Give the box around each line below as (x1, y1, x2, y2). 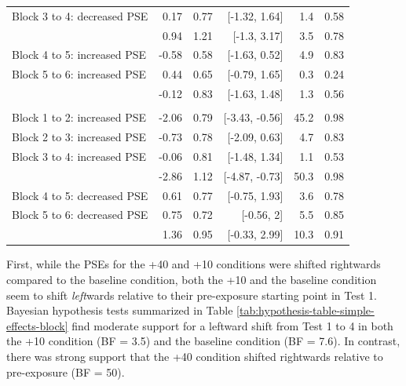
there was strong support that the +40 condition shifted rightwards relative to (6, 348, 383, 364)
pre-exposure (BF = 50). (6, 363, 125, 380)
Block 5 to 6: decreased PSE (12, 206, 148, 223)
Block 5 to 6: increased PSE (12, 66, 147, 82)
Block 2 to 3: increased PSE (12, 129, 147, 145)
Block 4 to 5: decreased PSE (12, 187, 148, 203)
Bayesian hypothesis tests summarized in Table (6, 302, 233, 319)
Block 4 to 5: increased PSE (12, 46, 147, 63)
